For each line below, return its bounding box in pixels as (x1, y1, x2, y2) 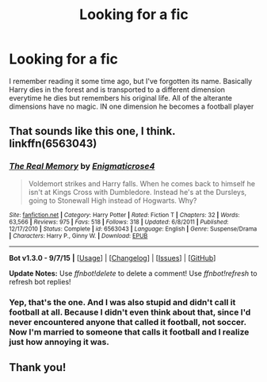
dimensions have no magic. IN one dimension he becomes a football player (9, 101, 254, 111)
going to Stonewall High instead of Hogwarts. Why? (28, 196, 197, 205)
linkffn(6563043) (9, 137, 97, 151)
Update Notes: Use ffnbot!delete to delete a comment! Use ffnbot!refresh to (9, 268, 257, 278)
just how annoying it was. (9, 336, 109, 347)
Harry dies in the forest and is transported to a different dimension (9, 85, 225, 94)
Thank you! (9, 361, 67, 374)
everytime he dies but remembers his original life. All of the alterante (9, 93, 233, 102)
